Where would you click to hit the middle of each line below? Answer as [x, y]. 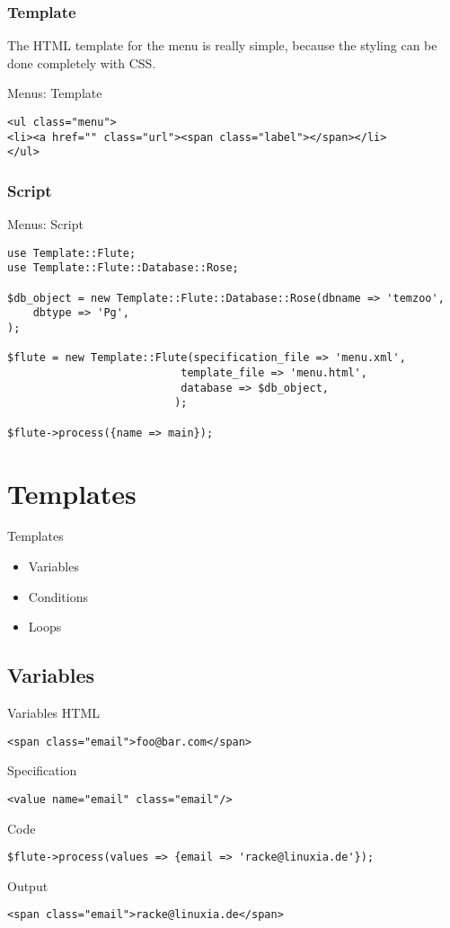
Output [28, 885]
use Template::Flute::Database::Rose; [123, 268]
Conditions [58, 596]
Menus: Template [55, 93]
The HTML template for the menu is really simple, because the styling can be [222, 45]
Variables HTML [53, 713]
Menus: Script [45, 224]
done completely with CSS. [82, 62]
